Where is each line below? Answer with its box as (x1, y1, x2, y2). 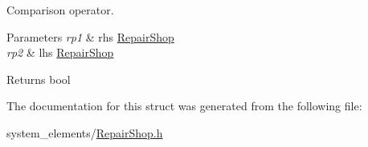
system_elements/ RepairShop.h (6, 124, 163, 141)
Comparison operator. (6, 2, 114, 18)
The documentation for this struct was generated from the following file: (6, 97, 362, 114)
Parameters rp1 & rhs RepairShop (6, 28, 174, 45)
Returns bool (6, 70, 71, 87)
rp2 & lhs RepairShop (6, 44, 114, 61)
